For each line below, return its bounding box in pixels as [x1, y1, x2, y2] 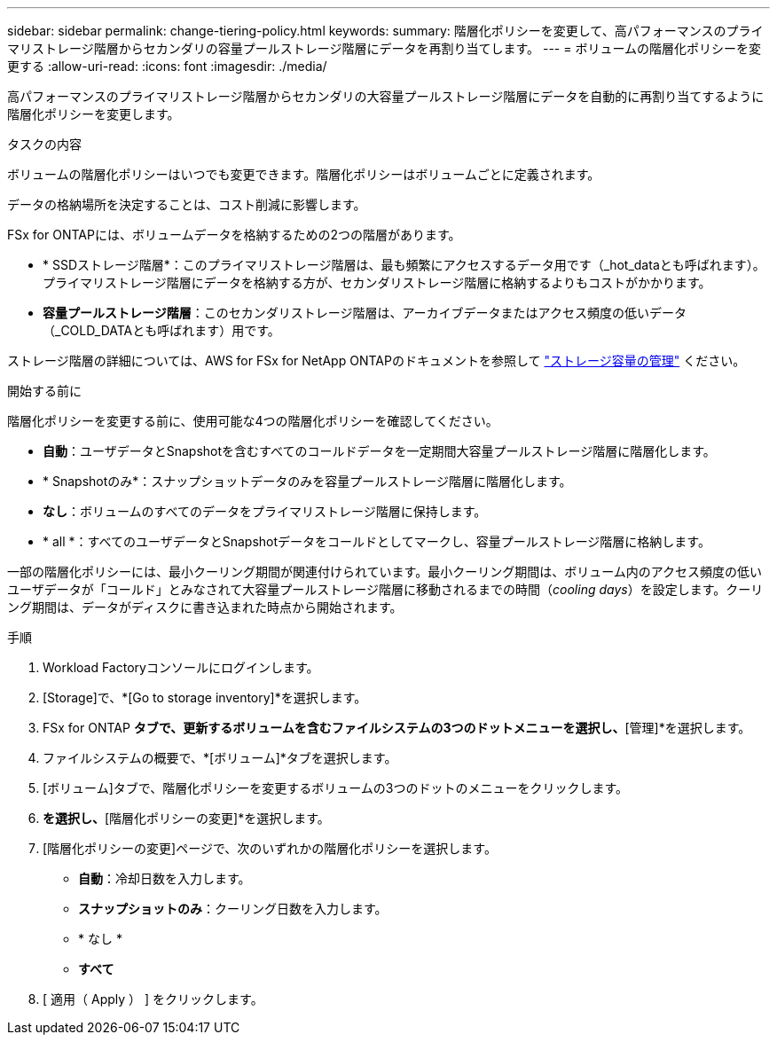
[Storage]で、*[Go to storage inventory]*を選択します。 [43, 690, 367, 705]
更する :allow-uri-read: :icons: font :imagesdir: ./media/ [7, 59, 327, 74]
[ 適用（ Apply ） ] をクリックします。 [43, 991, 263, 1007]
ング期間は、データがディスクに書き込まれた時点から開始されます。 [7, 599, 403, 615]
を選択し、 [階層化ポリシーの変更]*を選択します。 [43, 811, 330, 826]
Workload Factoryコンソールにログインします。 [43, 660, 319, 675]
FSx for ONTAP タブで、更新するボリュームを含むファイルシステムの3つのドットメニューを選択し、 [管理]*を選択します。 [43, 720, 751, 735]
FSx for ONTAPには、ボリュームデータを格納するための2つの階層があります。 [7, 227, 461, 242]
